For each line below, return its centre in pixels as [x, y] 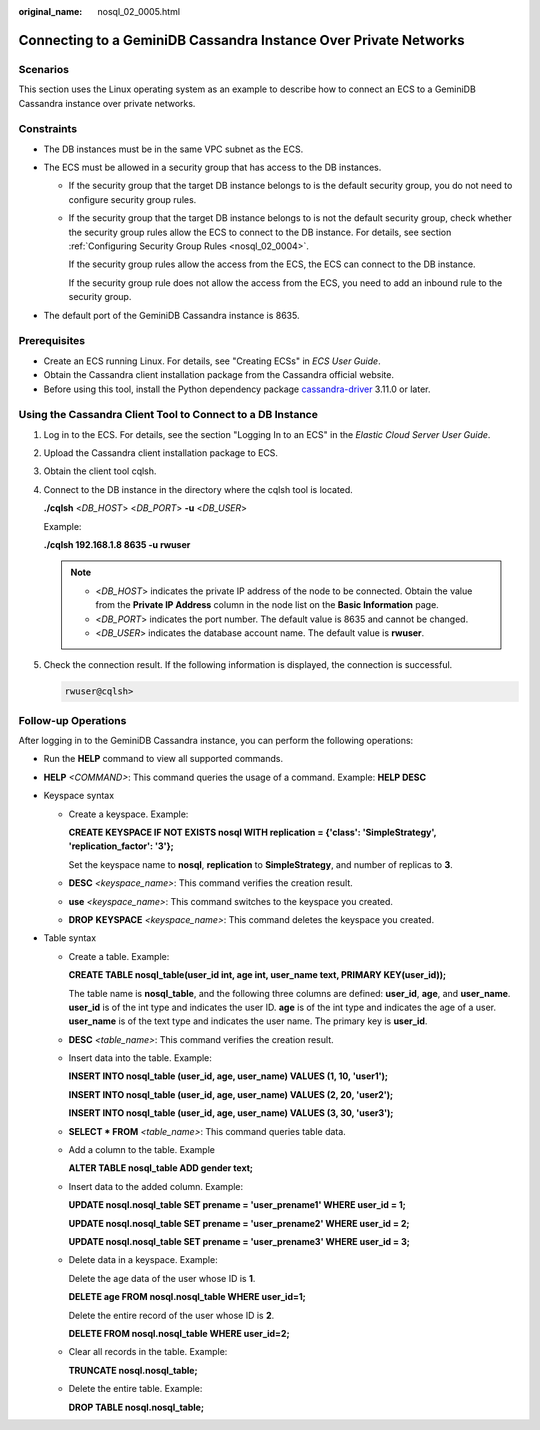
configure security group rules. [132, 199]
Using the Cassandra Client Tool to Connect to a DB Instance [168, 415]
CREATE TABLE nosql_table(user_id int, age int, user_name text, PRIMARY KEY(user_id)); [257, 975]
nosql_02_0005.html [138, 11]
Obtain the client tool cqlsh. [100, 471]
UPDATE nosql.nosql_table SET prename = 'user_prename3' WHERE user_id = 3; [239, 1241]
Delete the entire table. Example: [135, 1389]
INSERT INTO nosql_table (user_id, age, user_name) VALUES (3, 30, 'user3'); [231, 1113]
